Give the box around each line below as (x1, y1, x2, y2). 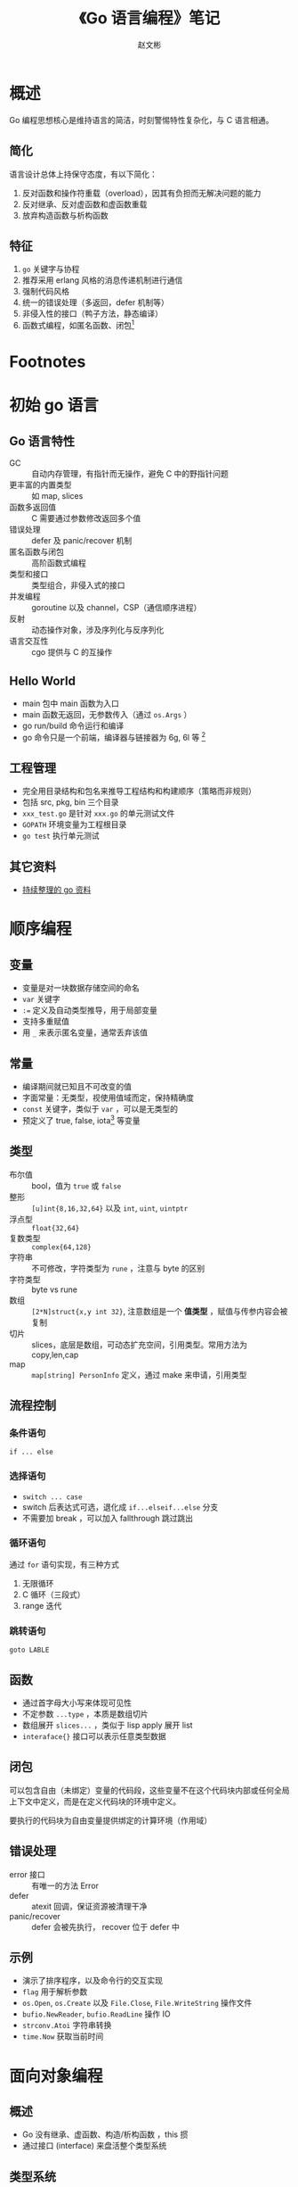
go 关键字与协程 (21, 264, 80, 275)
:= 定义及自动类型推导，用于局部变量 (21, 1005, 158, 1015)
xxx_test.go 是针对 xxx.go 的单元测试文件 (21, 808, 175, 819)
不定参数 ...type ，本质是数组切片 (21, 1708, 149, 1719)
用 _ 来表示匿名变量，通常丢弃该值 (21, 1027, 149, 1038)
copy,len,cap (31, 1349, 79, 1360)
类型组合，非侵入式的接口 (31, 580, 125, 591)
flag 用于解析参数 (21, 1986, 88, 1997)
